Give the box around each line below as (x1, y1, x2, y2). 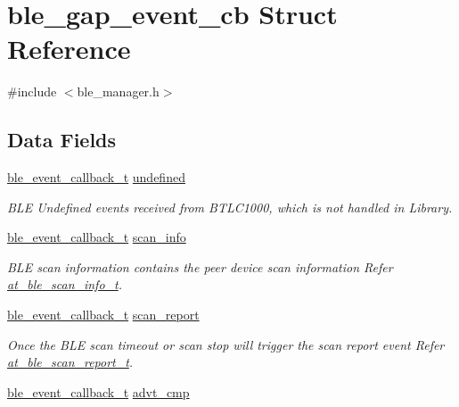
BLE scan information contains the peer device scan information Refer (7, 257, 393, 276)
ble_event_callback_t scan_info (7, 228, 186, 246)
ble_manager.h (77, 82, 160, 101)
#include (7, 82, 57, 101)
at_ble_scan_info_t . (7, 275, 122, 294)
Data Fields (7, 126, 117, 154)
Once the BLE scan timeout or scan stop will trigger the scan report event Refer (7, 335, 445, 353)
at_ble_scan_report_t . (7, 353, 134, 371)
